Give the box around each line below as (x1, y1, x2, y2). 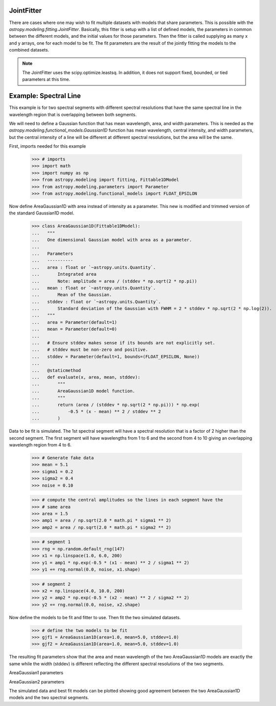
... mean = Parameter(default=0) (31, 326, 117, 332)
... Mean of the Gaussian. (31, 292, 112, 298)
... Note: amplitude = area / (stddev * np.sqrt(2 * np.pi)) (31, 278, 198, 284)
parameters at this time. (22, 77, 71, 82)
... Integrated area (31, 271, 97, 277)
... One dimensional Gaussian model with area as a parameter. (31, 237, 192, 243)
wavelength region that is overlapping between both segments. (9, 111, 137, 117)
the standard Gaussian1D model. (9, 210, 75, 216)
